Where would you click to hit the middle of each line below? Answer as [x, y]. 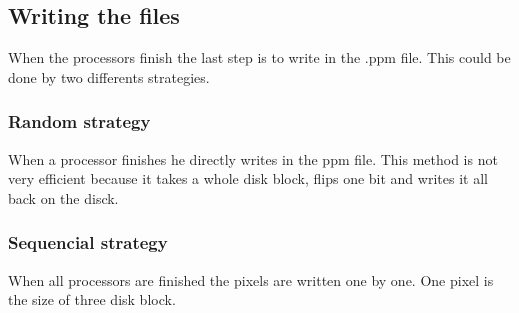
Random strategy [79, 121]
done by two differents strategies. [109, 76]
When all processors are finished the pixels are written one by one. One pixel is [251, 279]
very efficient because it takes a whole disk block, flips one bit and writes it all [248, 178]
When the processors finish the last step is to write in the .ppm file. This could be [259, 57]
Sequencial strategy [88, 242]
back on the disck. [63, 197]
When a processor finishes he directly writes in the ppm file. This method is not [253, 158]
